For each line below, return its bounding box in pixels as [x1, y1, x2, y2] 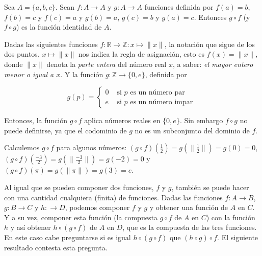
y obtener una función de [149, 202, 228, 213]
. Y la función [60, 68, 103, 79]
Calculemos [4, 142, 40, 153]
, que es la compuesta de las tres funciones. [122, 222, 257, 232]
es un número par [130, 88, 185, 96]
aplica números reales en [84, 115, 161, 126]
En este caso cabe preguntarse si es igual [4, 231, 131, 242]
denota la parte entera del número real [46, 58, 167, 69]
